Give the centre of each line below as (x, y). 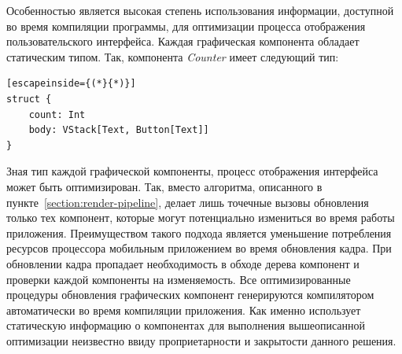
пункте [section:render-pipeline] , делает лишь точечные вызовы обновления (188, 202)
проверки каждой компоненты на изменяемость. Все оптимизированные (179, 279)
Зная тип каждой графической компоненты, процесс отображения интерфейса (192, 171)
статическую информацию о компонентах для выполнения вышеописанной (186, 325)
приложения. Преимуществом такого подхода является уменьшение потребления (199, 232)
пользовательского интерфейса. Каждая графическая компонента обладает (183, 41)
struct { (29, 99)
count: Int (57, 114)
